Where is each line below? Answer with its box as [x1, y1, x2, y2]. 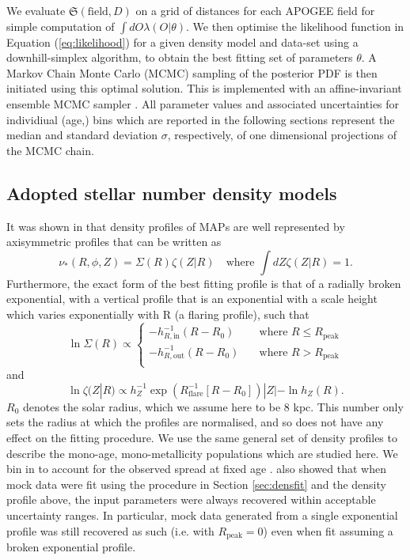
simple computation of [6, 17, 115, 34]
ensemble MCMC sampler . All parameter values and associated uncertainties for [6, 95, 400, 112]
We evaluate [6, 2, 66, 18]
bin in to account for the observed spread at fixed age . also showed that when [6, 460, 386, 477]
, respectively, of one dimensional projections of [167, 127, 397, 143]
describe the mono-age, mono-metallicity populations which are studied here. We [6, 445, 398, 461]
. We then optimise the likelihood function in [186, 17, 404, 34]
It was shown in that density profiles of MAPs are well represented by [6, 218, 345, 234]
